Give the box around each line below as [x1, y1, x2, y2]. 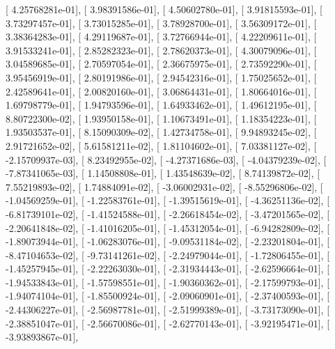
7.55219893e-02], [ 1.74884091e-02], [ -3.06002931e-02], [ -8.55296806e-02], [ [6, 179, 323, 194]
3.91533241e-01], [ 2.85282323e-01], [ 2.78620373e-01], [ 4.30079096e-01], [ [6, 42, 317, 57]
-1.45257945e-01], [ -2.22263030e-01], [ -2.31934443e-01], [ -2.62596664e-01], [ [6, 261, 330, 276]
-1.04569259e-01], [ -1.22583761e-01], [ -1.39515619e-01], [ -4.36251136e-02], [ [6, 193, 330, 208]
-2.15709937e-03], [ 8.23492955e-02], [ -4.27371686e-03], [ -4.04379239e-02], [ [6, 152, 327, 166]
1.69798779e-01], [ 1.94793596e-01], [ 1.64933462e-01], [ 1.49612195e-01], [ [6, 98, 317, 112]
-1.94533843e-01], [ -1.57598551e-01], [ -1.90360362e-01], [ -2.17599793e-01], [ [6, 274, 330, 289]
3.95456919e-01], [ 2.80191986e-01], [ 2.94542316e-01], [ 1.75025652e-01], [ [6, 70, 317, 84]
